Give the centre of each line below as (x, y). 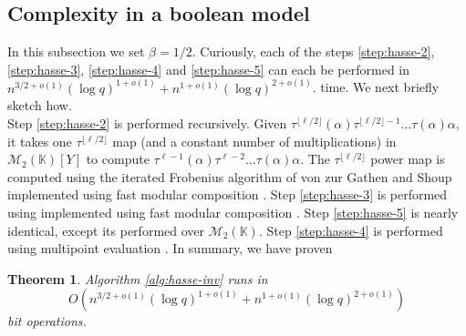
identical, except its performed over (106, 230)
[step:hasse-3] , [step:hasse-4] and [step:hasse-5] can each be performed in (209, 69)
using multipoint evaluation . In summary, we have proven (170, 248)
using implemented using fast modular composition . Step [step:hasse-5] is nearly (233, 212)
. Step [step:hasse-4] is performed (351, 230)
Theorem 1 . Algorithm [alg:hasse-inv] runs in (138, 278)
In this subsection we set (76, 51)
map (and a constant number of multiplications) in (254, 141)
